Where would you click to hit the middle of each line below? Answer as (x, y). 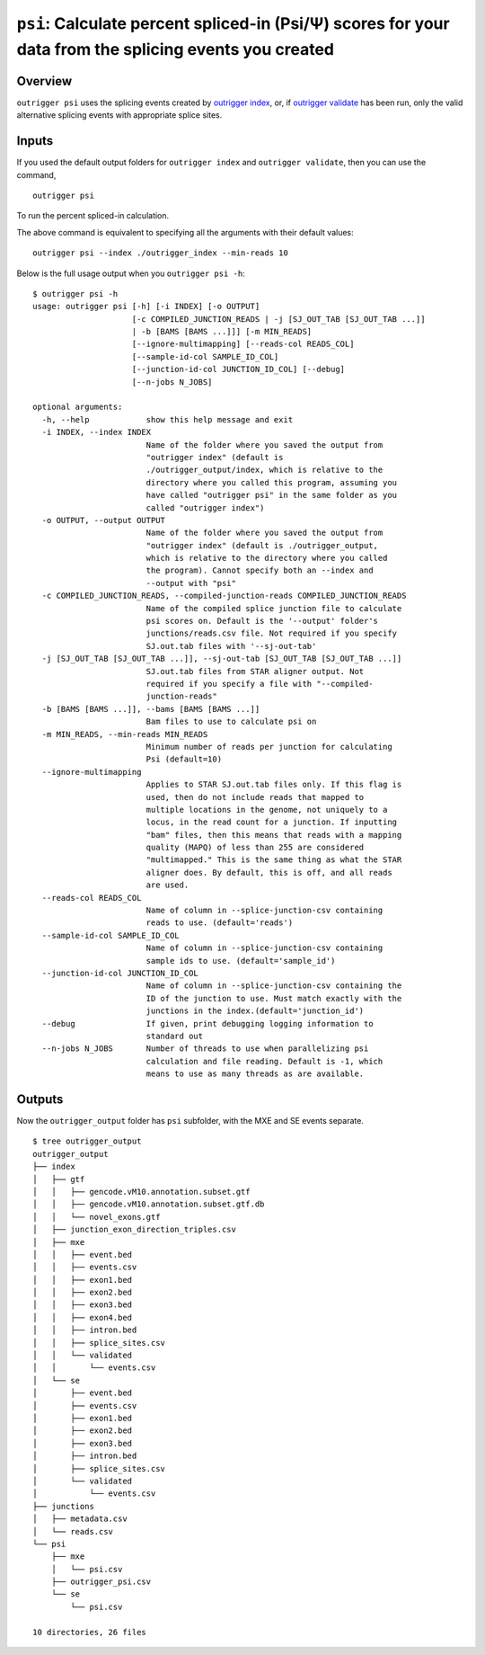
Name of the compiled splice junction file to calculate (274, 608)
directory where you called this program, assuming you (272, 482)
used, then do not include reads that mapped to (255, 797)
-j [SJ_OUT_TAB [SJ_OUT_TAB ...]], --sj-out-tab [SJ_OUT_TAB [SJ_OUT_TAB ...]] (222, 659)
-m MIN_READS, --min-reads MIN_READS (125, 734)
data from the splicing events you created (176, 49)
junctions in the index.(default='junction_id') (255, 1011)
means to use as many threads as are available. (255, 1074)
